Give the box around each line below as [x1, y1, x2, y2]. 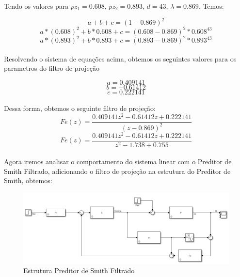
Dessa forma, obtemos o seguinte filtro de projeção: [4, 103, 156, 113]
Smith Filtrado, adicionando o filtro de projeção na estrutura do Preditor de [4, 166, 231, 176]
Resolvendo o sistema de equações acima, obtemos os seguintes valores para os [4, 53, 237, 63]
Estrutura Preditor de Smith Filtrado [23, 265, 135, 276]
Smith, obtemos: [4, 175, 52, 185]
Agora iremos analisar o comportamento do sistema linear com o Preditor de [4, 156, 232, 167]
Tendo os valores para [4, 1, 69, 11]
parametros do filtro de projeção [4, 63, 100, 73]
